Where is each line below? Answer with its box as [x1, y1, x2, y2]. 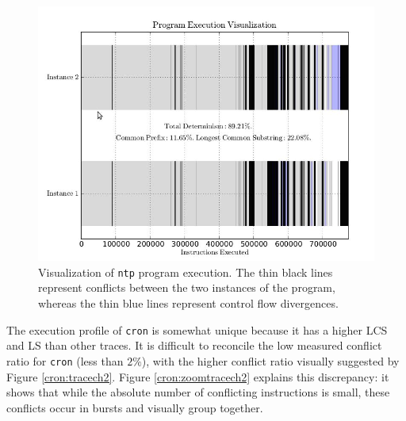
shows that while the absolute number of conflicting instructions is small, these [6, 384, 390, 400]
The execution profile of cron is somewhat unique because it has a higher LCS [6, 321, 388, 338]
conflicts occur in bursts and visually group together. [6, 399, 263, 415]
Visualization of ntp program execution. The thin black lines [38, 263, 333, 280]
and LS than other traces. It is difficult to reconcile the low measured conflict [6, 337, 382, 354]
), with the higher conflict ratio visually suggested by [141, 352, 400, 369]
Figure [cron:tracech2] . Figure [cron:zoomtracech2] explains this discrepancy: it [6, 368, 389, 385]
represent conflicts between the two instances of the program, [38, 279, 335, 296]
